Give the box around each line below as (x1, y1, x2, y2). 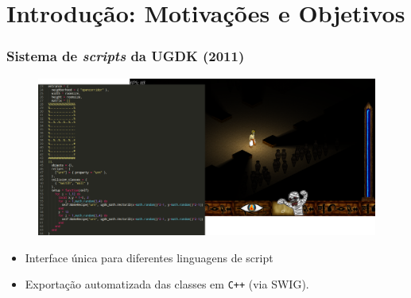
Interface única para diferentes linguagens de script (25, 249, 273, 265)
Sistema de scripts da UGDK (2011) (6, 46, 245, 66)
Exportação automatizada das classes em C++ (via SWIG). (25, 276, 309, 292)
